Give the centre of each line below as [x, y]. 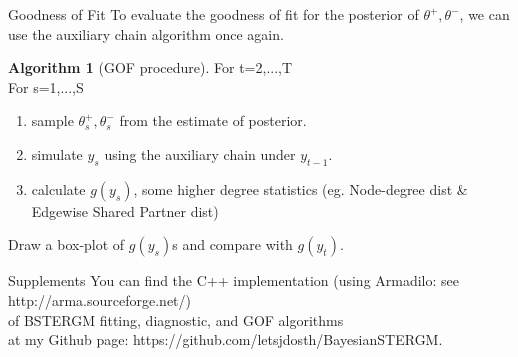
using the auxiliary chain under [200, 153]
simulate [57, 153]
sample [52, 120]
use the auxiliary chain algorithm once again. [146, 33]
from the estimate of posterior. [213, 120]
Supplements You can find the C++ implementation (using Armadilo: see [234, 280]
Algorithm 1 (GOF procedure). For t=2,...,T [150, 67]
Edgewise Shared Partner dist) [125, 210]
